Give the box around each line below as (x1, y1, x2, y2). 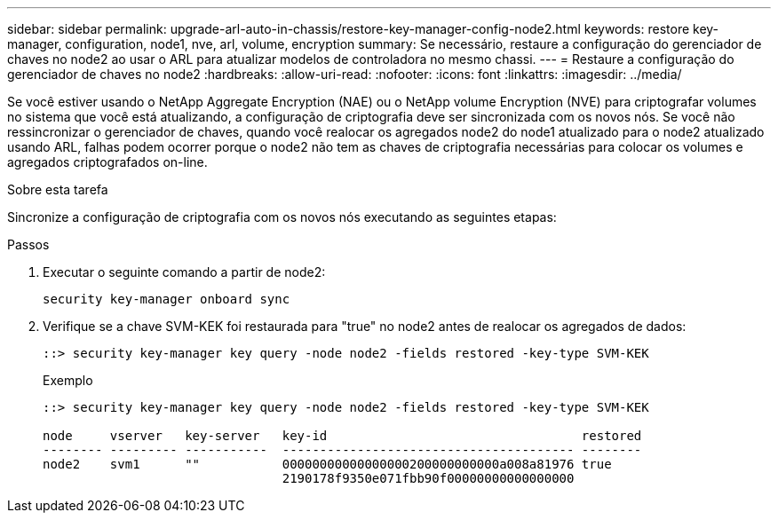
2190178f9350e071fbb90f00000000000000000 (282, 471, 575, 485)
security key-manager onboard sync (43, 292, 290, 306)
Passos (7, 237, 50, 252)
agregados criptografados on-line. (7, 154, 208, 169)
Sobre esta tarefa (7, 182, 108, 197)
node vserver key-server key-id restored (43, 429, 642, 443)
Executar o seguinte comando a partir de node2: (43, 264, 326, 280)
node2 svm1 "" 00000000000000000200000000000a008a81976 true (43, 457, 612, 471)
